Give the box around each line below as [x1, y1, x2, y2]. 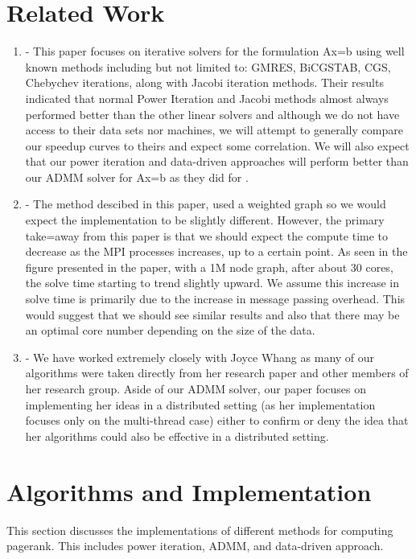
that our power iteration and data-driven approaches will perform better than [25, 153, 409, 170]
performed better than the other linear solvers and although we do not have [25, 105, 400, 122]
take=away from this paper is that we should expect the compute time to [25, 227, 389, 244]
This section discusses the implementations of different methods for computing [6, 521, 393, 538]
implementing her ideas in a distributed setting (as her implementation [25, 396, 376, 413]
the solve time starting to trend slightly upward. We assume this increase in [25, 274, 400, 291]
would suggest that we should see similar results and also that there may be [25, 306, 400, 323]
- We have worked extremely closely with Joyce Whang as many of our [25, 348, 375, 365]
